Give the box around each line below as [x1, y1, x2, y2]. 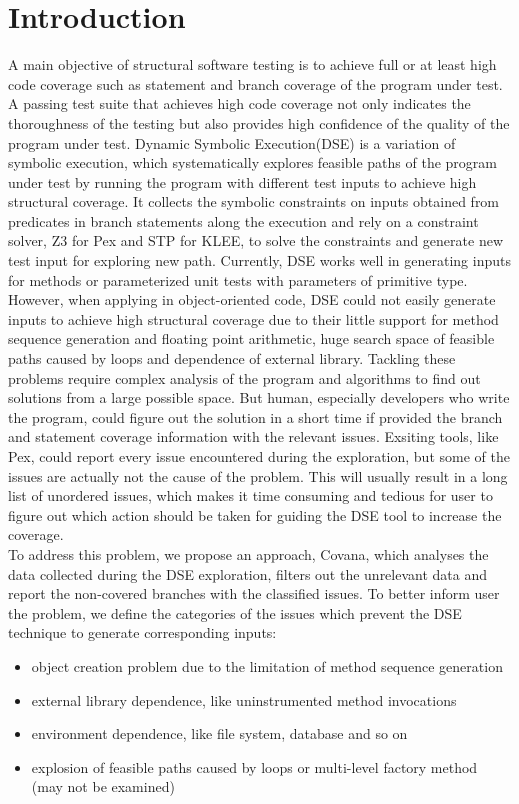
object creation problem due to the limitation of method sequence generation [31, 655, 503, 676]
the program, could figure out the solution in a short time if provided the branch [8, 406, 503, 427]
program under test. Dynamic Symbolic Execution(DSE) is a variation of [8, 132, 456, 153]
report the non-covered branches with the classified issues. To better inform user [8, 583, 500, 604]
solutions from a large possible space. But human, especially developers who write [8, 387, 510, 408]
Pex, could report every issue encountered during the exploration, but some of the [8, 446, 510, 466]
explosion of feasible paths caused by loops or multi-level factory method [31, 756, 478, 777]
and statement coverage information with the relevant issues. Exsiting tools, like [8, 426, 499, 447]
